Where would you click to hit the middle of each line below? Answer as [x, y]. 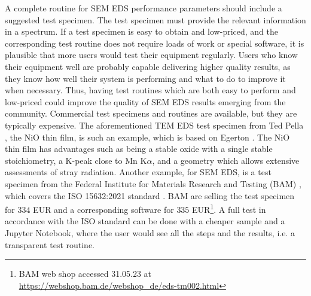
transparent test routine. [50, 244]
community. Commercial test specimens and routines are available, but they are [151, 113]
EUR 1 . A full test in [229, 208]
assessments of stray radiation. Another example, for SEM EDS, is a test [138, 172]
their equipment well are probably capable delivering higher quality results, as [148, 66]
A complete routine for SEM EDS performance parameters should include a [144, 8]
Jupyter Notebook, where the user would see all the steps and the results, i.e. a [150, 232]
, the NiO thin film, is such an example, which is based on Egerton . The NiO [147, 137]
